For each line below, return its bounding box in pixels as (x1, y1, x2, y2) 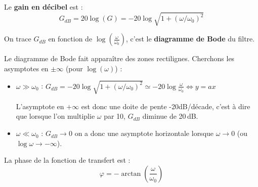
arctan (121, 170, 141, 177)
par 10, (104, 111, 125, 121)
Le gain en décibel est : (4, 2, 83, 12)
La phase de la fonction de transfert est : (4, 155, 131, 165)
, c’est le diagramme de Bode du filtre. (126, 33, 255, 44)
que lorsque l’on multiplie (16, 111, 95, 121)
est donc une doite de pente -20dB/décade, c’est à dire (81, 101, 250, 111)
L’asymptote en (16, 101, 64, 111)
